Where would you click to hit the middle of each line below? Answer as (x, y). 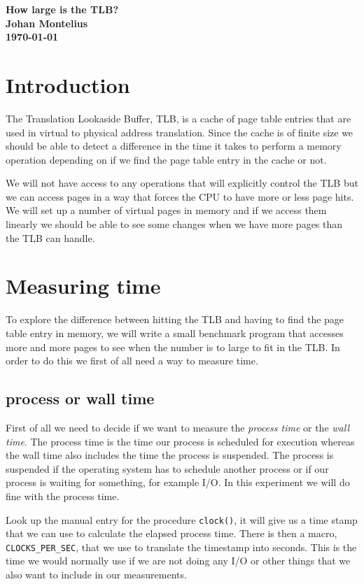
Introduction (68, 84)
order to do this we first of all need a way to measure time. (132, 361)
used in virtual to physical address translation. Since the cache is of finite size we (180, 132)
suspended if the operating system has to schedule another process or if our (167, 468)
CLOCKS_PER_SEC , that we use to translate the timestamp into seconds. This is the (181, 547)
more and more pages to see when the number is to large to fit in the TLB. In (173, 347)
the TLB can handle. (50, 237)
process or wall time (80, 398)
